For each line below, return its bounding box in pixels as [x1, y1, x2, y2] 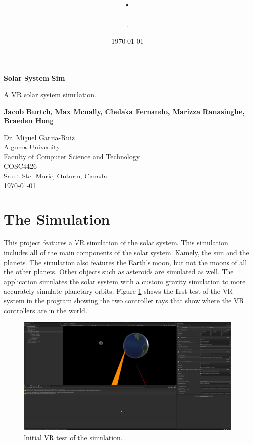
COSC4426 [4, 161, 37, 171]
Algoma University [4, 142, 60, 152]
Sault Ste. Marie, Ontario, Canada [4, 171, 107, 181]
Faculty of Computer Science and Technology [4, 151, 140, 161]
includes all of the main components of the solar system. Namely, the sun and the [4, 247, 249, 257]
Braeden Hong [4, 116, 54, 126]
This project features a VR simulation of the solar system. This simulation [4, 237, 228, 248]
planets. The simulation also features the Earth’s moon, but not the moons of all [4, 257, 247, 267]
